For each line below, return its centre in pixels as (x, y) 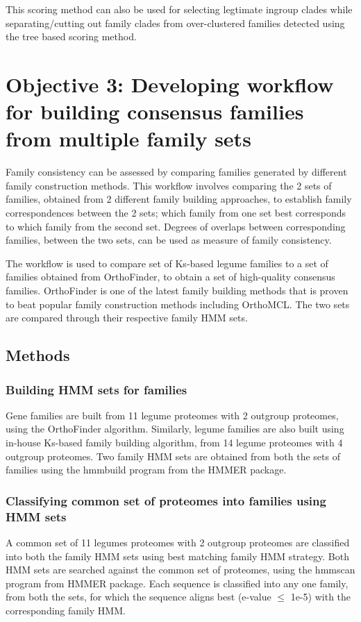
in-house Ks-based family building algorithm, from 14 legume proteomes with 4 (174, 442)
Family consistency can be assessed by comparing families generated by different (176, 172)
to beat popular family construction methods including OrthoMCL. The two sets (178, 304)
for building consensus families (155, 111)
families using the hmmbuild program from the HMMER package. (146, 470)
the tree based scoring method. (71, 36)
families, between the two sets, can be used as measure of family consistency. (169, 240)
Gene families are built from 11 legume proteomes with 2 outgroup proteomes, (172, 415)
